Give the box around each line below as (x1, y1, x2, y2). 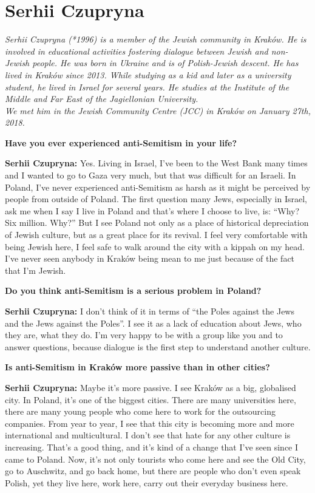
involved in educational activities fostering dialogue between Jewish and (5, 44, 268, 57)
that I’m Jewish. (5, 263, 66, 276)
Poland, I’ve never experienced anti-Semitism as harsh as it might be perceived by (5, 180, 311, 193)
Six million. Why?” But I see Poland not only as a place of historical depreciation (5, 216, 309, 229)
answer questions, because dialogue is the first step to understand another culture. (5, 340, 311, 353)
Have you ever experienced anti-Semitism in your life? (5, 136, 237, 149)
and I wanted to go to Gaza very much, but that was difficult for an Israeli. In (5, 169, 296, 182)
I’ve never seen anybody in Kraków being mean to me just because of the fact (5, 252, 295, 265)
